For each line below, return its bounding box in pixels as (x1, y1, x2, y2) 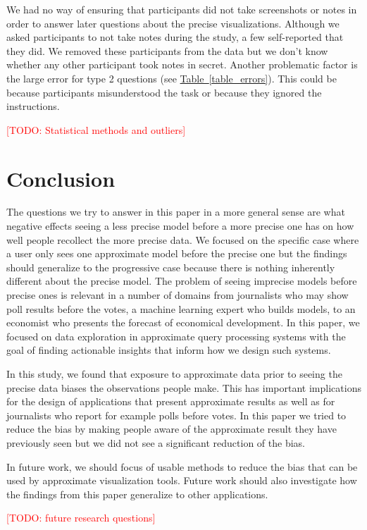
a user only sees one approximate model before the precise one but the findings (6, 246, 347, 261)
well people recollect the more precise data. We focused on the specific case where (6, 232, 359, 247)
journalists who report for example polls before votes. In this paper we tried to (6, 407, 347, 422)
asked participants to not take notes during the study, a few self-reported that (6, 30, 344, 44)
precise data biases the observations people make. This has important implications (6, 380, 361, 395)
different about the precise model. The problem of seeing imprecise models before (6, 273, 357, 288)
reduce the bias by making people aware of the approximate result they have (6, 421, 337, 436)
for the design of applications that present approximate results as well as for (6, 394, 335, 409)
